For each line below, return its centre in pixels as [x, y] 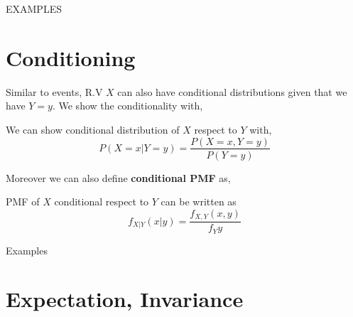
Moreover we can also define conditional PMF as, [118, 177]
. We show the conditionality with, [127, 106]
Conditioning [71, 57]
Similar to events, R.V [54, 91]
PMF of [23, 202]
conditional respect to [102, 202]
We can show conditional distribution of [93, 129]
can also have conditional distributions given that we [232, 91]
